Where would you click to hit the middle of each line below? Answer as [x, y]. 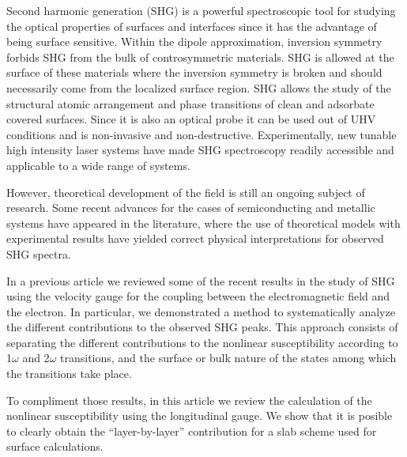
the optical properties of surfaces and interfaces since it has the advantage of [192, 26]
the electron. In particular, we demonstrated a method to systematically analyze [201, 311]
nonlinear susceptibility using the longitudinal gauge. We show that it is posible [200, 415]
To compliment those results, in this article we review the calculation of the [189, 400]
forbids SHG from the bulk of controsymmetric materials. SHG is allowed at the [200, 57]
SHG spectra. [39, 253]
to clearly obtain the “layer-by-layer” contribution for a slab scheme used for [192, 431]
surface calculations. [55, 446]
